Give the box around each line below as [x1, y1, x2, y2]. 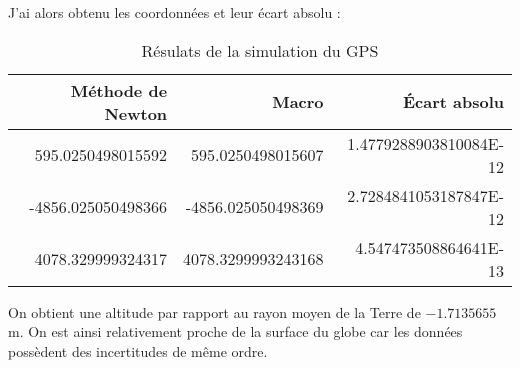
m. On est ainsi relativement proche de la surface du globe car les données [8, 321, 463, 342]
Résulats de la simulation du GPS [141, 38, 379, 62]
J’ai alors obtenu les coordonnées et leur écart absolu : [8, 2, 341, 22]
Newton [104, 101, 168, 125]
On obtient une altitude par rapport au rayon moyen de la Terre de [8, 301, 421, 322]
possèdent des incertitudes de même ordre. [8, 340, 268, 361]
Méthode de [70, 78, 168, 102]
